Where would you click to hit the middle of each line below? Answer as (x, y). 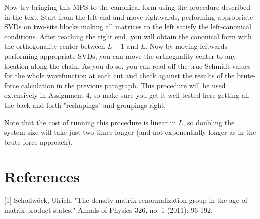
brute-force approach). (38, 141)
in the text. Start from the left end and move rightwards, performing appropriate (129, 16)
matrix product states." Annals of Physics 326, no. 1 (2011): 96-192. (108, 210)
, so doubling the (209, 122)
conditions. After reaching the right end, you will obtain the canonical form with (128, 36)
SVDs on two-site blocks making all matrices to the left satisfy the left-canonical (128, 26)
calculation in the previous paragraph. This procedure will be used (123, 85)
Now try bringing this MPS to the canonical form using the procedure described (127, 7)
